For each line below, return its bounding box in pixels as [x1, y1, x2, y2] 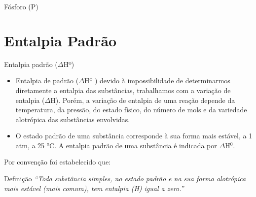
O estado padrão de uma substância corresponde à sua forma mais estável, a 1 [15, 131, 253, 141]
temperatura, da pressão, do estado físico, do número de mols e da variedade [15, 104, 247, 115]
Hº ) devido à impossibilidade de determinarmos [84, 75, 230, 86]
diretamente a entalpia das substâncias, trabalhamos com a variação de [15, 85, 231, 95]
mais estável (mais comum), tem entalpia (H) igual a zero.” [4, 183, 184, 193]
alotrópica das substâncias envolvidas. [15, 114, 130, 124]
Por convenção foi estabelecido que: [4, 157, 111, 167]
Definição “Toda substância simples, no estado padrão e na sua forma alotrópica [4, 173, 246, 184]
